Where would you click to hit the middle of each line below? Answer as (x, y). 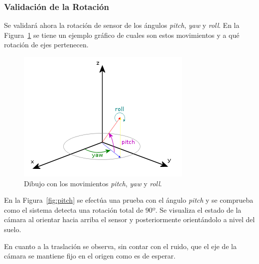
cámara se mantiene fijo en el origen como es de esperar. (90, 256)
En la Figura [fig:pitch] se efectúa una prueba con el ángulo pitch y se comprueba (129, 200)
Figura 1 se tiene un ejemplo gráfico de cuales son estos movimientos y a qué (122, 35)
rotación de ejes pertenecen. (46, 45)
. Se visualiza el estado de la (198, 209)
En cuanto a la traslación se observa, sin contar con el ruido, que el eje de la (120, 246)
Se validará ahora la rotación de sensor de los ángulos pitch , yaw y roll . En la (122, 25)
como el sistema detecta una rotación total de (74, 209)
